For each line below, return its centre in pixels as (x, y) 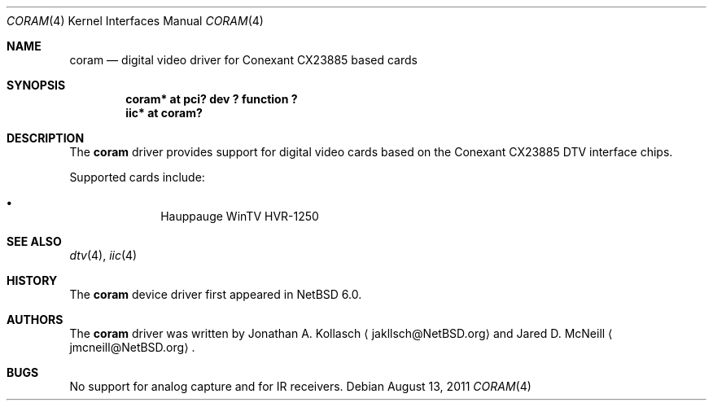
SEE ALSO (34, 241)
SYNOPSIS (36, 85)
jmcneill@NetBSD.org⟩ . (132, 347)
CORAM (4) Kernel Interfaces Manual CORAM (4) (135, 21)
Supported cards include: (137, 177)
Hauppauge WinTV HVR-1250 (240, 216)
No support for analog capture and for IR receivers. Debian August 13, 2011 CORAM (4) (300, 386)
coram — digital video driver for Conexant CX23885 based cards (243, 60)
